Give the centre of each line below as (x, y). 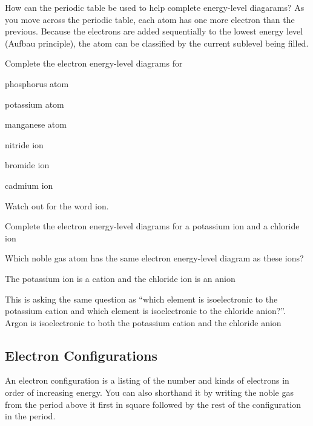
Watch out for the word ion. (57, 205)
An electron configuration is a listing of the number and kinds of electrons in (147, 380)
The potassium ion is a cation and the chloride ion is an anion (120, 278)
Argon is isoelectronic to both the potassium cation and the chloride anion (143, 322)
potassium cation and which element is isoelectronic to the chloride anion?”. (145, 311)
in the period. (30, 416)
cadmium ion (29, 185)
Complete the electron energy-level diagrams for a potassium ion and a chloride (152, 226)
